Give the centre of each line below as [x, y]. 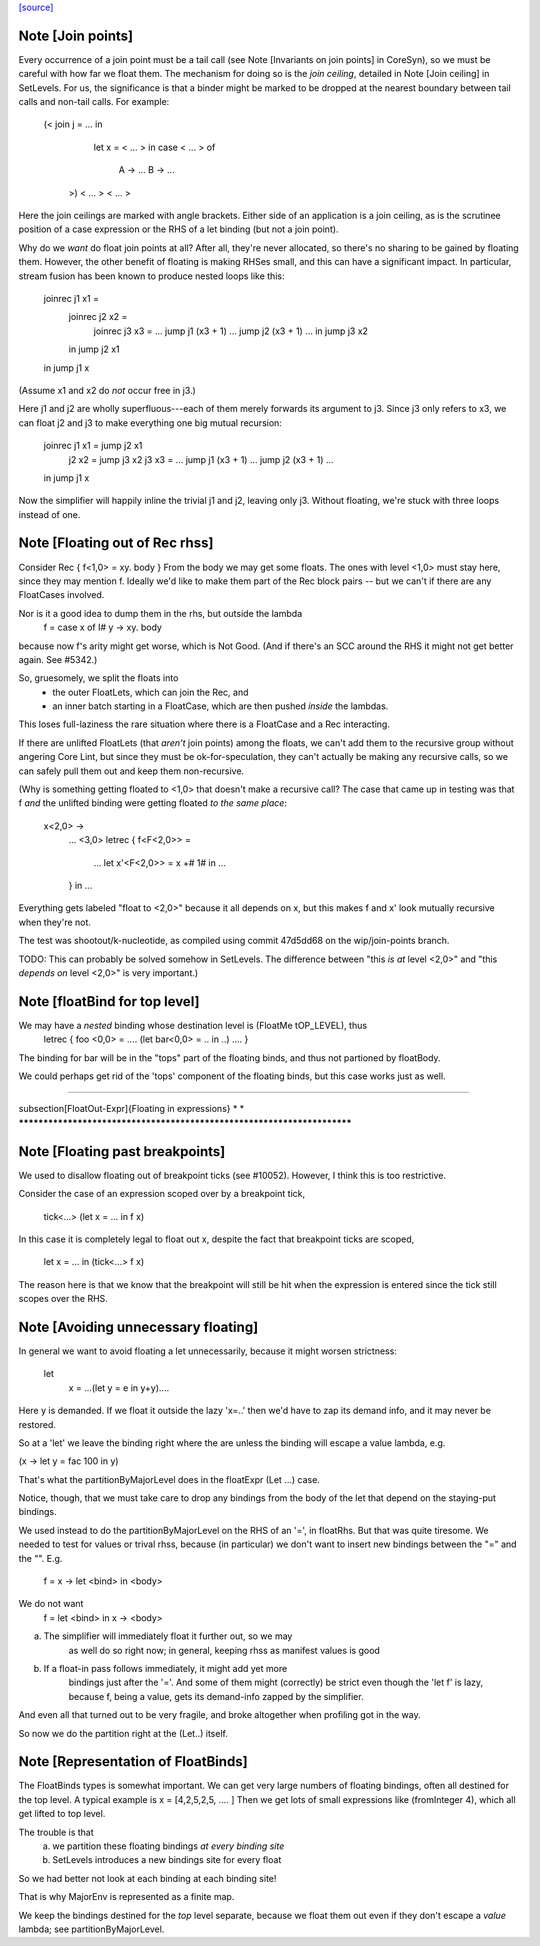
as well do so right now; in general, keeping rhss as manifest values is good [224, 1650]
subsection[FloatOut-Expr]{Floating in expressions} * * [131, 1109]
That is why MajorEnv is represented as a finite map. [126, 1897]
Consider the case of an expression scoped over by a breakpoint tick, [161, 1194]
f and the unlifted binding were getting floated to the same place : [152, 803]
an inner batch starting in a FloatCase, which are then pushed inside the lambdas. [220, 706]
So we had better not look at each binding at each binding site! [147, 1878]
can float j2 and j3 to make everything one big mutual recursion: [150, 422]
